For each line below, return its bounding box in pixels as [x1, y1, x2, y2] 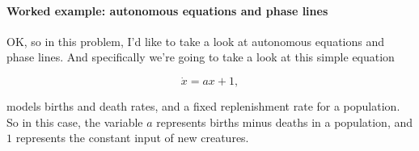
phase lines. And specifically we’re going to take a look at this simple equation [6, 48, 395, 65]
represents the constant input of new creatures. [15, 129, 249, 146]
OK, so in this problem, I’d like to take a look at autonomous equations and [6, 32, 385, 49]
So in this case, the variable [6, 113, 143, 130]
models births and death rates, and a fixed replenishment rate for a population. [6, 98, 400, 115]
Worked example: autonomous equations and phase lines [6, 2, 328, 19]
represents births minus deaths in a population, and [156, 113, 413, 130]
